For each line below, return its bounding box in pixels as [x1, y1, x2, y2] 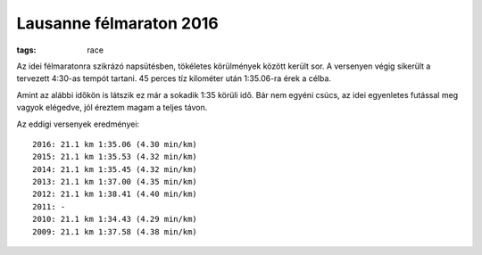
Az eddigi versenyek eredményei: [16, 119, 140, 129]
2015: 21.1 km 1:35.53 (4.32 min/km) [32, 152, 198, 162]
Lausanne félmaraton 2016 [16, 13, 219, 33]
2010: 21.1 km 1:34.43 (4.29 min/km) [32, 214, 198, 225]
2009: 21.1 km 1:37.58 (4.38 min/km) [32, 226, 198, 236]
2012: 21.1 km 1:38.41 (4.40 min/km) [32, 189, 198, 200]
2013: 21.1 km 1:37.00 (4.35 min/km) [32, 177, 198, 187]
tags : [16, 45, 37, 55]
